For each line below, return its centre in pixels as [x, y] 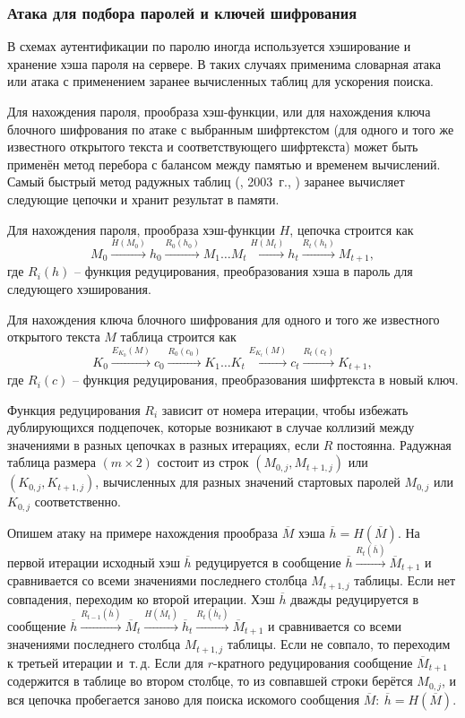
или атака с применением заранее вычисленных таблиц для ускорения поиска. [220, 81]
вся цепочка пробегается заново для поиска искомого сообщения [184, 699]
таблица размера [52, 462]
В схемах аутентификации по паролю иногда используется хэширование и [209, 46]
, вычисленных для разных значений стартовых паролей [248, 482]
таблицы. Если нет [405, 580]
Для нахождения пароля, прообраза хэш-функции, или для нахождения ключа [219, 111]
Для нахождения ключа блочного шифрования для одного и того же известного [224, 319]
